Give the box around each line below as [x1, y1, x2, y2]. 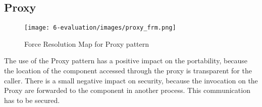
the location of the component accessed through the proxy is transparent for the [4, 65, 252, 76]
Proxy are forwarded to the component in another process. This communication [4, 85, 250, 95]
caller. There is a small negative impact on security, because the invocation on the [4, 75, 258, 85]
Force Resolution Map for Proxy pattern [24, 38, 149, 49]
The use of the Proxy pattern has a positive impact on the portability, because [4, 55, 248, 66]
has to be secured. [4, 94, 60, 105]
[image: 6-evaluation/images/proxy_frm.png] [24, 24, 176, 32]
